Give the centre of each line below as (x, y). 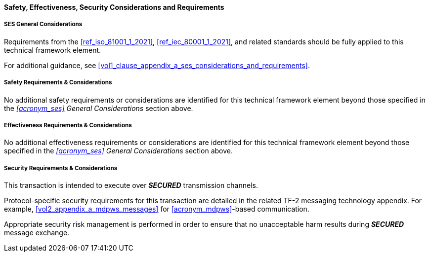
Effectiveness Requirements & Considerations (68, 125)
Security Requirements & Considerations (61, 168)
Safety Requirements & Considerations (58, 83)
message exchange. (37, 233)
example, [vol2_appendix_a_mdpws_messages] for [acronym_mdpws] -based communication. (157, 209)
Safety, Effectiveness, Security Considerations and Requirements (114, 7)
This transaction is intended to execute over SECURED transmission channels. (131, 185)
